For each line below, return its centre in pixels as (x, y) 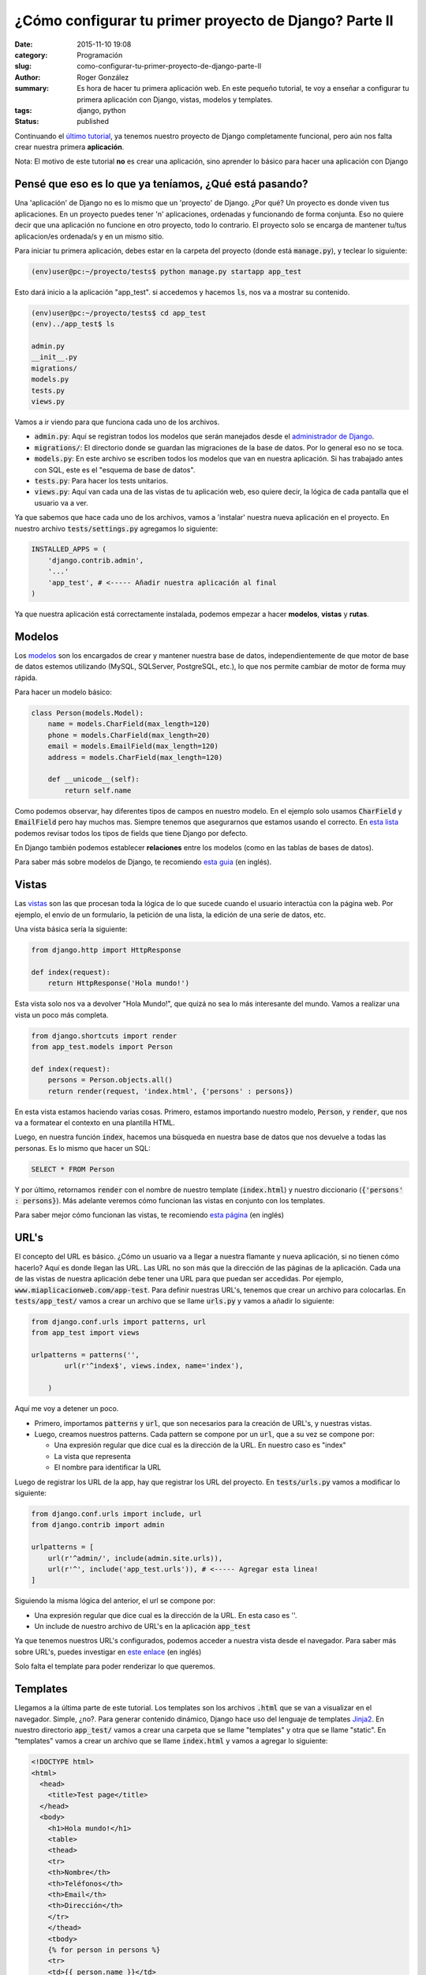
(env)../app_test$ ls (73, 324)
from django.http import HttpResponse (106, 950)
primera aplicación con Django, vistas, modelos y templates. (175, 100)
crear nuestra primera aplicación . (69, 147)
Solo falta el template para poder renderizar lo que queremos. (115, 1666)
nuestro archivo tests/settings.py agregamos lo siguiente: (116, 529)
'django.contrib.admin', (96, 560)
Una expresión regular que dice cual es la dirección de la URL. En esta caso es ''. (166, 1615)
